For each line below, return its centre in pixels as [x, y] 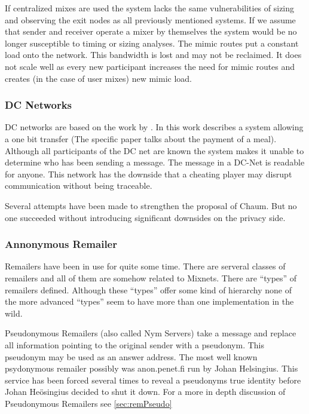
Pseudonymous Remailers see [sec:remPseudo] [88, 403]
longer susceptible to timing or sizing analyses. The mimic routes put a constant [152, 43]
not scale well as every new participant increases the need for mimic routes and [150, 66]
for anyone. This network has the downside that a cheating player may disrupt [149, 174]
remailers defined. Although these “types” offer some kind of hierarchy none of [148, 289]
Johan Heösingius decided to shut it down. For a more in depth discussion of [145, 392]
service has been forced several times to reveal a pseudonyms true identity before [153, 380]
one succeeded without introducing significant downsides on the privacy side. [145, 217]
